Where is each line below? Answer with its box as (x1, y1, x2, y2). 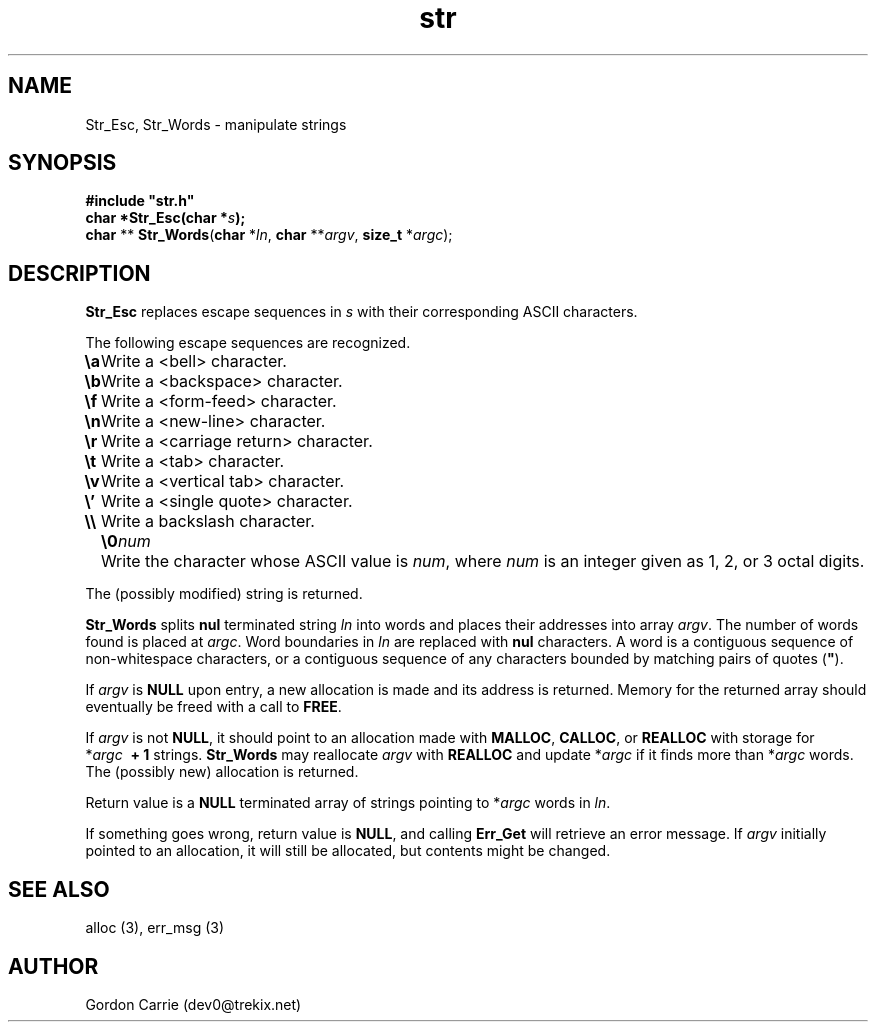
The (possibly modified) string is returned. (85, 585, 363, 603)
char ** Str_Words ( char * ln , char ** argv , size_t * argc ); (85, 226, 453, 244)
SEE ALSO (8, 876, 110, 902)
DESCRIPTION (8, 260, 151, 286)
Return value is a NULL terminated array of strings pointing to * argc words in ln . (85, 794, 611, 812)
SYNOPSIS (8, 150, 117, 176)
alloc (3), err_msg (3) (85, 919, 225, 937)
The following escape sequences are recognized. (85, 334, 411, 352)
